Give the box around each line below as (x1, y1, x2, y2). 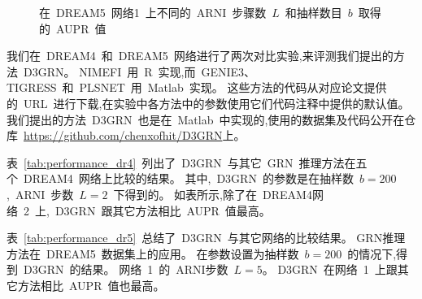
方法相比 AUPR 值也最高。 (17, 276, 165, 293)
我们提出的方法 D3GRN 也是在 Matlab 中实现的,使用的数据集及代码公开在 (7, 110, 405, 128)
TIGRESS (7, 79, 57, 96)
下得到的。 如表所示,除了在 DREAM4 (113, 185, 312, 202)
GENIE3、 (201, 63, 256, 80)
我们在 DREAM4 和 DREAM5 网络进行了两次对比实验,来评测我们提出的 (7, 47, 394, 64)
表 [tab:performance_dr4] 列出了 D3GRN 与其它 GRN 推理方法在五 (7, 154, 368, 171)
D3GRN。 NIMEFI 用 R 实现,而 (23, 63, 196, 80)
